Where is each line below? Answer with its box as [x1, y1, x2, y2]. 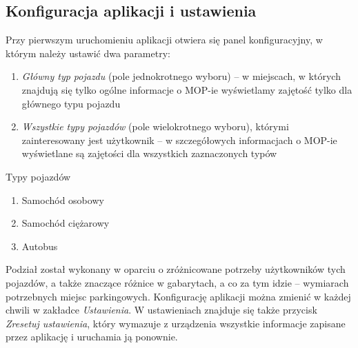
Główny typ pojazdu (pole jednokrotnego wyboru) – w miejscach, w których [21, 69, 341, 83]
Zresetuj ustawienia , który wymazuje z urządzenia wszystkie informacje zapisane [6, 316, 346, 330]
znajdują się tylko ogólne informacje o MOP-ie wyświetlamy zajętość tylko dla [21, 82, 352, 96]
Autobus [21, 238, 58, 253]
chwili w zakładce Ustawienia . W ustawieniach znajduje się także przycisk [6, 303, 317, 317]
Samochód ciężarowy [21, 216, 110, 230]
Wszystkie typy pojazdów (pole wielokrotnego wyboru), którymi [21, 119, 289, 134]
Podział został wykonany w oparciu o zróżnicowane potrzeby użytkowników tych [6, 262, 346, 276]
